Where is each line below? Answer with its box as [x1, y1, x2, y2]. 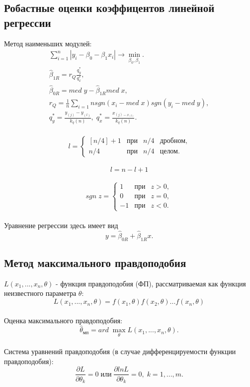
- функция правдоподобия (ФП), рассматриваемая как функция [56, 278, 246, 288]
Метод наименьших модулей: [4, 38, 92, 48]
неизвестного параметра [4, 288, 77, 298]
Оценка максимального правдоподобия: [4, 315, 123, 325]
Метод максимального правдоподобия [4, 255, 186, 270]
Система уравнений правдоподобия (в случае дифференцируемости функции [4, 346, 236, 357]
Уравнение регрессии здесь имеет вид [4, 220, 118, 231]
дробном [160, 137, 186, 145]
